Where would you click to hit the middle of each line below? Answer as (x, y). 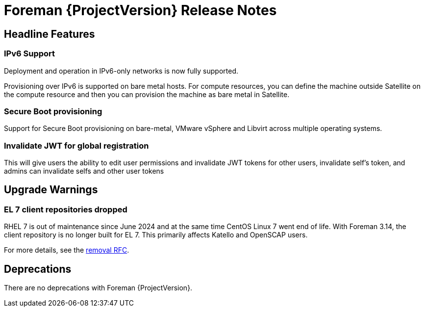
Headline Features (50, 34)
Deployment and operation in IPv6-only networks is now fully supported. (121, 71)
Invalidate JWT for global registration (76, 145)
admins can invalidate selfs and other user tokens (84, 171)
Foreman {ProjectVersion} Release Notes (140, 10)
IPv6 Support (30, 54)
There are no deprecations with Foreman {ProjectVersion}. (98, 288)
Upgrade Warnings (51, 190)
